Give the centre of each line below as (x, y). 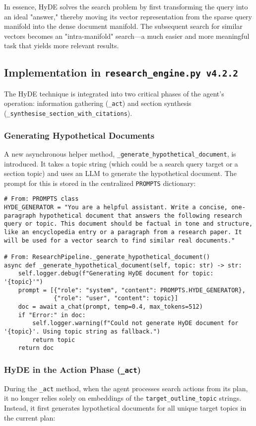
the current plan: (30, 417)
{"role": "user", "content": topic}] (116, 298)
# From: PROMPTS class (41, 199)
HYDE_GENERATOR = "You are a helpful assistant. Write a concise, (116, 208)
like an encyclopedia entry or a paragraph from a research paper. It (123, 232)
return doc (36, 348)
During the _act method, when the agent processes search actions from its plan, (126, 388)
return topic (54, 340)
